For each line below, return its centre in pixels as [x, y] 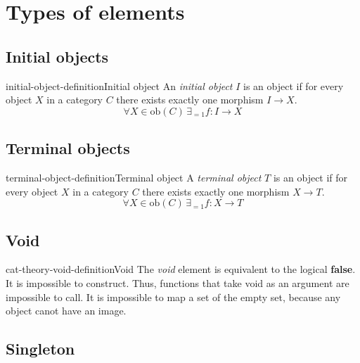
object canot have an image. [66, 311]
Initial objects [57, 56]
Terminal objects [68, 148]
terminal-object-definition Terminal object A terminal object [134, 177]
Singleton [40, 349]
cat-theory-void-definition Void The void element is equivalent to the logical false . [181, 269]
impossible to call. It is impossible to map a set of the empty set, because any [173, 297]
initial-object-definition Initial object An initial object [119, 85]
